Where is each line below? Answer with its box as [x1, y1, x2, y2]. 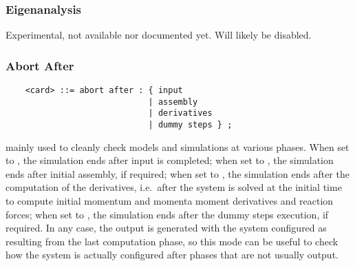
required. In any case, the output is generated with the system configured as [6, 221, 327, 235]
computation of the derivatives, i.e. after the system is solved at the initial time [6, 180, 342, 194]
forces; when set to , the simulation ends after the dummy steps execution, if [6, 207, 329, 221]
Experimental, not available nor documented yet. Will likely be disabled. [6, 28, 312, 42]
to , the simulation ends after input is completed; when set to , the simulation [6, 153, 334, 167]
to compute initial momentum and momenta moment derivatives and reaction [6, 194, 334, 208]
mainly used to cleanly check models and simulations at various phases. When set [6, 139, 349, 154]
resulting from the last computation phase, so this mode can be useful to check [6, 234, 338, 248]
